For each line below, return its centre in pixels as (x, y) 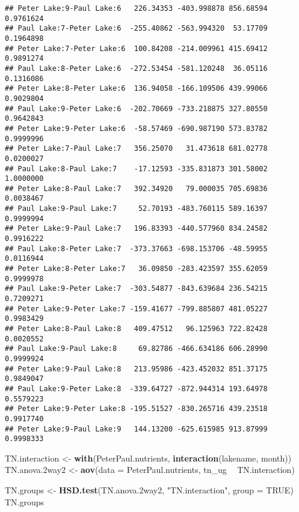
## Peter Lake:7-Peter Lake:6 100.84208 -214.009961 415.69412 (136, 48)
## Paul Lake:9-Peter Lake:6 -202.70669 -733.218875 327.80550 (136, 108)
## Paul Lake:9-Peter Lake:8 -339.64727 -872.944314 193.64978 (136, 389)
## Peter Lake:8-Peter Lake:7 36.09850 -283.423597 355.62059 (136, 269)
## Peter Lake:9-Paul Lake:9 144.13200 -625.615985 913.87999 (136, 429)
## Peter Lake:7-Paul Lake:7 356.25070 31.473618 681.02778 (136, 149)
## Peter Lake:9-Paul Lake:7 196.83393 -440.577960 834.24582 (136, 229)
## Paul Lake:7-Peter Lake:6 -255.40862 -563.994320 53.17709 (136, 29)
